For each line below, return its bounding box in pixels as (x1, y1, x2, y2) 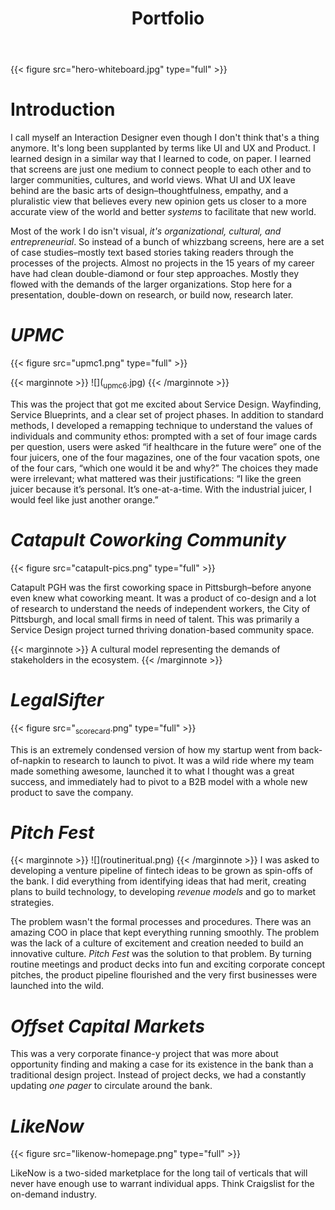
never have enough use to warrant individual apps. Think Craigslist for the (10, 1178, 315, 1190)
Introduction (10, 98, 116, 121)
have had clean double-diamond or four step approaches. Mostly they (10, 268, 299, 280)
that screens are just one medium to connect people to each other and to (10, 163, 312, 176)
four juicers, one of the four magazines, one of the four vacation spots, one (10, 451, 320, 463)
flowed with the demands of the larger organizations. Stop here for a (10, 278, 293, 291)
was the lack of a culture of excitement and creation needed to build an (10, 937, 304, 949)
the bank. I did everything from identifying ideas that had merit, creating (10, 875, 307, 887)
